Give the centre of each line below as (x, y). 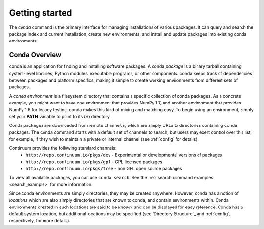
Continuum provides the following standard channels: (63, 148)
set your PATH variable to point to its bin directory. (60, 116)
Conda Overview (35, 55)
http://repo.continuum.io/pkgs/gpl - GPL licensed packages (94, 162)
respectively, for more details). (40, 221)
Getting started (41, 13)
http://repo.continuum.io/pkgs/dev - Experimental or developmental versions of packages (124, 155)
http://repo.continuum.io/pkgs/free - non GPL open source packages (104, 168)
